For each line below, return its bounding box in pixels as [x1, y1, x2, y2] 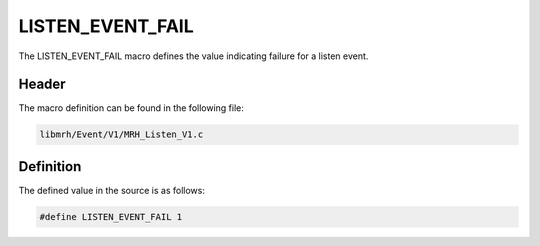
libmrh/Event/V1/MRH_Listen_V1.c [39, 129, 204, 140]
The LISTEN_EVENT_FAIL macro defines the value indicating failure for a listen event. [18, 50, 369, 62]
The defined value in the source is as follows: [18, 184, 205, 196]
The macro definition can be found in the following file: [18, 102, 245, 114]
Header [18, 76, 66, 93]
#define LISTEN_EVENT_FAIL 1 [39, 211, 183, 222]
